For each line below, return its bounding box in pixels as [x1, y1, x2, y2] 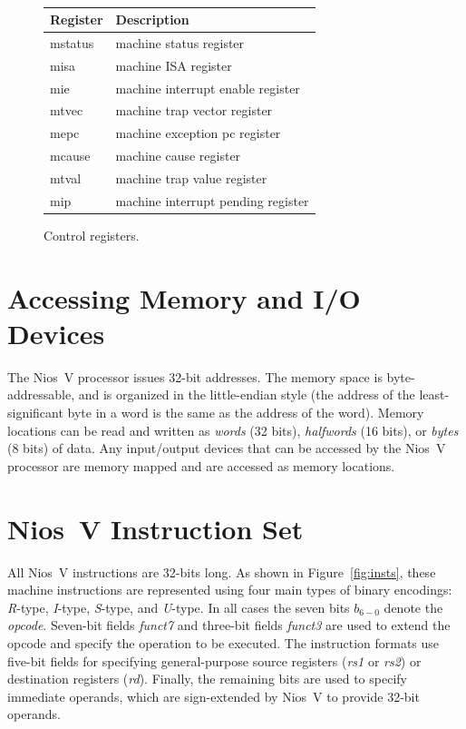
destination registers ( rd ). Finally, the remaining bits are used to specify [7, 669, 407, 688]
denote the [383, 597, 443, 616]
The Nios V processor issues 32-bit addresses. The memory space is [7, 367, 383, 386]
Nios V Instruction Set [7, 509, 304, 547]
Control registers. [44, 225, 140, 244]
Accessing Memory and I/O [7, 279, 361, 316]
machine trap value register [115, 169, 267, 187]
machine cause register [115, 146, 241, 165]
